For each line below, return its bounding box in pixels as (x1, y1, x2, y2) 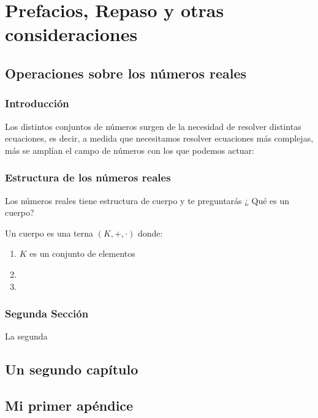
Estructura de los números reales (5, 170, 171, 185)
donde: (138, 226, 163, 239)
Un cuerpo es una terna (5, 226, 94, 239)
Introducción (5, 96, 69, 111)
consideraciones (5, 21, 138, 47)
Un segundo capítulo (5, 360, 138, 379)
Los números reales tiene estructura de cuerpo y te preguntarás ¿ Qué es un (5, 194, 290, 207)
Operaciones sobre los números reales (5, 63, 247, 82)
